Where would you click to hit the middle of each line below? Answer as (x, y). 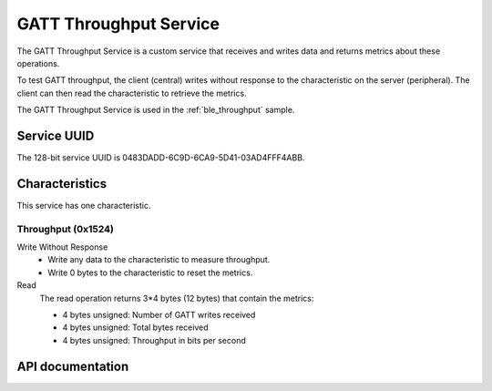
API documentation (73, 366)
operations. (38, 63)
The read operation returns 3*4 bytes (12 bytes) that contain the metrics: (177, 298)
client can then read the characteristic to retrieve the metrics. (132, 93)
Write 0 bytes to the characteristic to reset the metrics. (150, 273)
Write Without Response (62, 247)
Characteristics (62, 184)
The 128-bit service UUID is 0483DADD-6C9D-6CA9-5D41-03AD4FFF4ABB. (161, 158)
